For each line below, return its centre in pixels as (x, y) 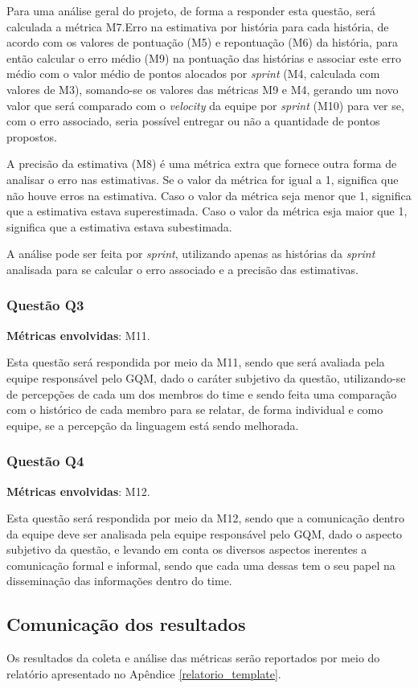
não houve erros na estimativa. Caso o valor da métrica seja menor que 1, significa (209, 195)
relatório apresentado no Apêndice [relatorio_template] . (144, 673)
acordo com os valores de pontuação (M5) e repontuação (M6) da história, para (202, 42)
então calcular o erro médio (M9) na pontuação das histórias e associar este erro (204, 57)
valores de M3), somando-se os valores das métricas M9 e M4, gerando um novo (203, 89)
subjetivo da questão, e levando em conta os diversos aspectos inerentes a (187, 549)
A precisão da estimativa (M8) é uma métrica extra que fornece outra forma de (202, 164)
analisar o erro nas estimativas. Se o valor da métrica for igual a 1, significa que (203, 179)
